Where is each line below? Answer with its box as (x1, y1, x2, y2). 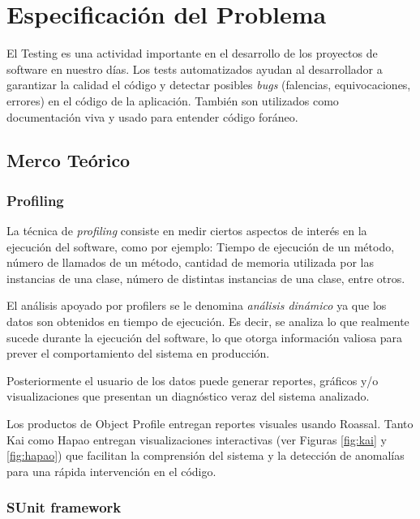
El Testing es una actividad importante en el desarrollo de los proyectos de (6, 45, 378, 62)
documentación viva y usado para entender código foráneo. (6, 108, 298, 125)
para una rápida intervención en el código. (6, 462, 216, 479)
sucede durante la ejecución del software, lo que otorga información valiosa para (6, 328, 403, 345)
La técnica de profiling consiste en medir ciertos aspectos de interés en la (6, 222, 367, 239)
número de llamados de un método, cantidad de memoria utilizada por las (6, 254, 374, 271)
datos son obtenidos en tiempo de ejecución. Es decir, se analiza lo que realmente (6, 313, 409, 330)
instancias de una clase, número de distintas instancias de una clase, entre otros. (6, 269, 405, 286)
